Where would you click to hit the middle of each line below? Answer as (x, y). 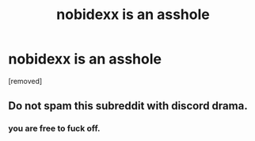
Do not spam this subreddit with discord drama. (128, 106)
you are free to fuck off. (54, 128)
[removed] (25, 81)
